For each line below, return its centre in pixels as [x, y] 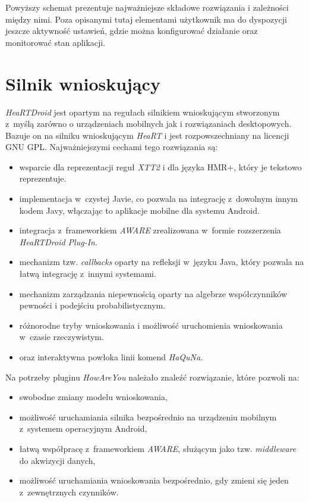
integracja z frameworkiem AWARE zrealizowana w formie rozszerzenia [150, 230]
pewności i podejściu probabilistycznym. [92, 305]
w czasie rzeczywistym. [62, 337]
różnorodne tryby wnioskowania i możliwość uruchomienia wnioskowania [151, 325]
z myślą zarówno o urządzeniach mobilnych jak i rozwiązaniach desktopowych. [149, 124]
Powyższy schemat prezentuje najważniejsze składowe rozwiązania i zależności [147, 7]
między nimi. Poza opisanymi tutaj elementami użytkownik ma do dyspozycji [146, 19]
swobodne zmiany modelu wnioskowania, [93, 397]
